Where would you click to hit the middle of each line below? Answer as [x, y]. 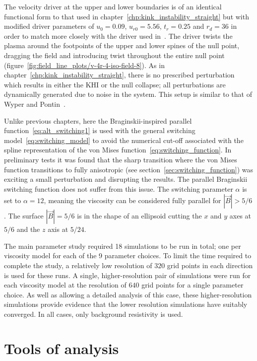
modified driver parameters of [49, 26]
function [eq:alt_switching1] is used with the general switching [100, 130]
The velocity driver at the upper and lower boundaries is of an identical [113, 6]
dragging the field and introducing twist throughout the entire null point [114, 55]
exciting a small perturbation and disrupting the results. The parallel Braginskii [126, 179]
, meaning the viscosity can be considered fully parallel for [132, 200]
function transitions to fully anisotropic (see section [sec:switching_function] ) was [129, 169]
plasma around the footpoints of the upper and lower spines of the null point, [122, 45]
